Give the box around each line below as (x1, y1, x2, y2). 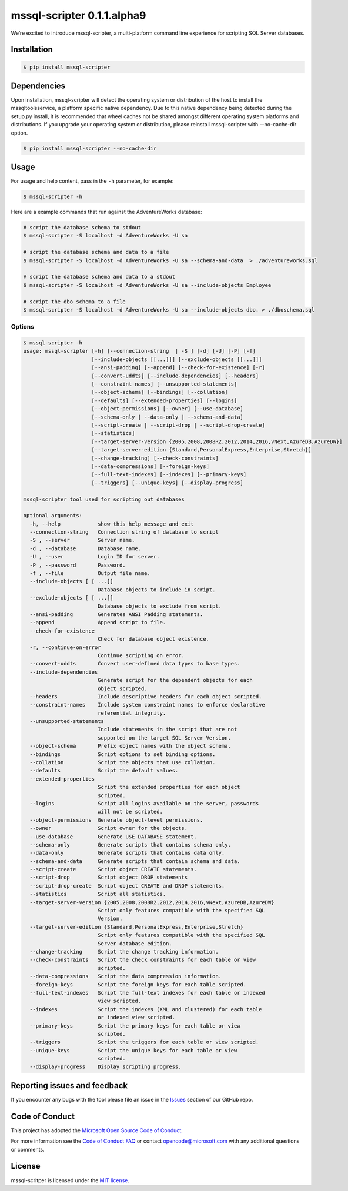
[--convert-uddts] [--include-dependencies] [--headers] (91, 372, 259, 379)
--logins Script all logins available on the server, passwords (29, 800, 259, 807)
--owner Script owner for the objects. (29, 825, 188, 832)
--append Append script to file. (29, 619, 166, 626)
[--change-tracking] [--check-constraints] (91, 454, 219, 461)
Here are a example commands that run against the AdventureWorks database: (11, 209, 202, 216)
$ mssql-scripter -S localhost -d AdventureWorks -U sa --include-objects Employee (23, 282, 272, 288)
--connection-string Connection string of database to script (29, 529, 219, 536)
